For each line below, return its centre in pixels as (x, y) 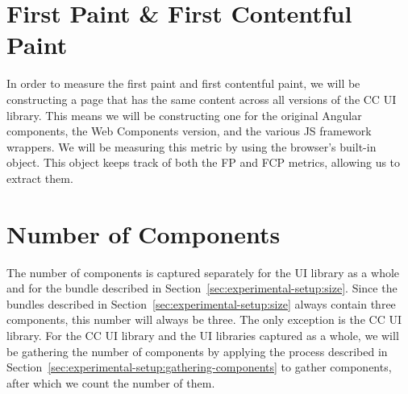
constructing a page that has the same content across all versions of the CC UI (202, 99)
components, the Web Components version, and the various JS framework (189, 131)
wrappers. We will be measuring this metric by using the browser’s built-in (192, 146)
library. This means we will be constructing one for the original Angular (184, 115)
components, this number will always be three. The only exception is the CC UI (204, 319)
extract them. (40, 178)
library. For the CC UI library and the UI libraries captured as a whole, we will (203, 335)
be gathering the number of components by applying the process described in (197, 351)
